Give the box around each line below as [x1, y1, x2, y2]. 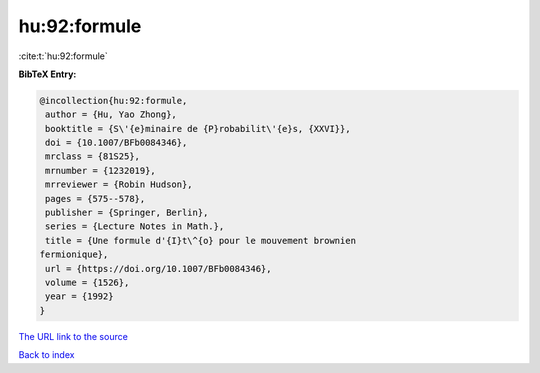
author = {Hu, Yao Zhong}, [45, 109, 177, 120]
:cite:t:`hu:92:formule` [18, 50, 109, 62]
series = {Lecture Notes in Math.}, [45, 221, 225, 232]
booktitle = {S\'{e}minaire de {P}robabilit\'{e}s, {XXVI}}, [45, 123, 351, 134]
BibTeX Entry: [18, 68, 77, 80]
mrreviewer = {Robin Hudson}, [45, 179, 194, 190]
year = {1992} [45, 291, 114, 302]
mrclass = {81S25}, [45, 151, 140, 162]
